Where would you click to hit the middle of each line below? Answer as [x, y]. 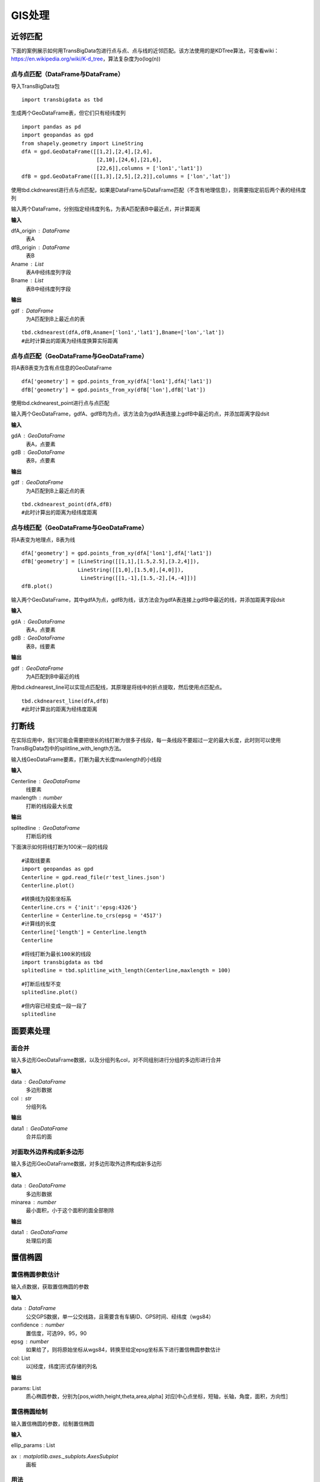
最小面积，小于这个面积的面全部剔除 [70, 1210]
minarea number [33, 1202]
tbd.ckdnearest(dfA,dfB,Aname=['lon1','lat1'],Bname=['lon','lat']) [123, 333]
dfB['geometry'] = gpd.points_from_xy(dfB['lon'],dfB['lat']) [114, 389]
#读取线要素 [36, 860]
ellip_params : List [33, 1445]
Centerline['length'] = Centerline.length [84, 932]
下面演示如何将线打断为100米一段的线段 [60, 847]
